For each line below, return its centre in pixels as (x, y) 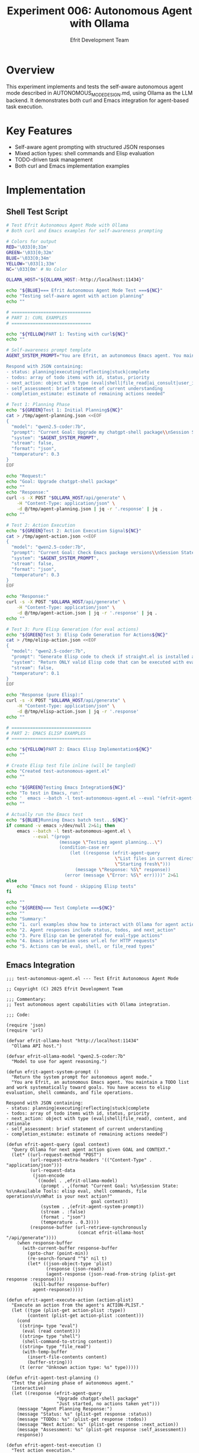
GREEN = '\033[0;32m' (30, 252)
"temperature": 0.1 (36, 673)
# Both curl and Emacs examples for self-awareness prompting (84, 231)
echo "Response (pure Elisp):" (45, 695)
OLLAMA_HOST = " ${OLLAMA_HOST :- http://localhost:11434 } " (75, 280)
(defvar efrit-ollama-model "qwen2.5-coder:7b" (66, 1056)
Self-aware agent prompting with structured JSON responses (89, 147)
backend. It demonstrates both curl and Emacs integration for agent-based (97, 100)
